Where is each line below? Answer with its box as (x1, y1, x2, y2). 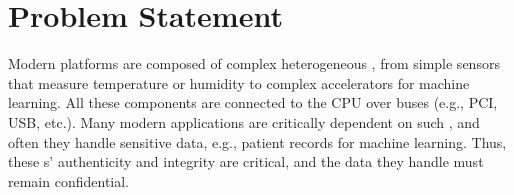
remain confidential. (8, 170, 130, 191)
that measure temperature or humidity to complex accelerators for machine (8, 72, 470, 93)
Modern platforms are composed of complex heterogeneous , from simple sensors (8, 53, 500, 74)
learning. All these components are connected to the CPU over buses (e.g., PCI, (8, 92, 498, 113)
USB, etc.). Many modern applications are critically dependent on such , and (8, 111, 480, 132)
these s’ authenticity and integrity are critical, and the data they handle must (8, 151, 484, 172)
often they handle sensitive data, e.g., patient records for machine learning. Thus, (8, 131, 507, 152)
